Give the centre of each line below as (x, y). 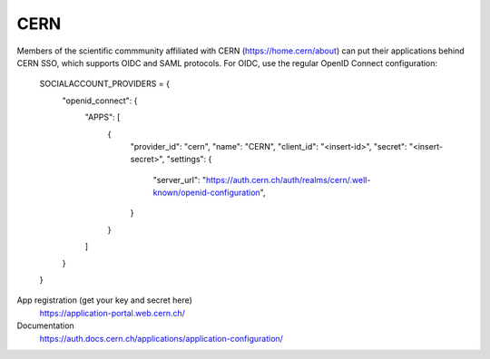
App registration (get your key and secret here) (104, 300)
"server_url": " (180, 179)
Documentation (45, 325)
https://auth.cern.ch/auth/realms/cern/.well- (288, 179)
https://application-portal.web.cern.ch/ (113, 313)
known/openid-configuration (206, 193)
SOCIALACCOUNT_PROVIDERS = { (104, 84)
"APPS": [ (103, 117)
